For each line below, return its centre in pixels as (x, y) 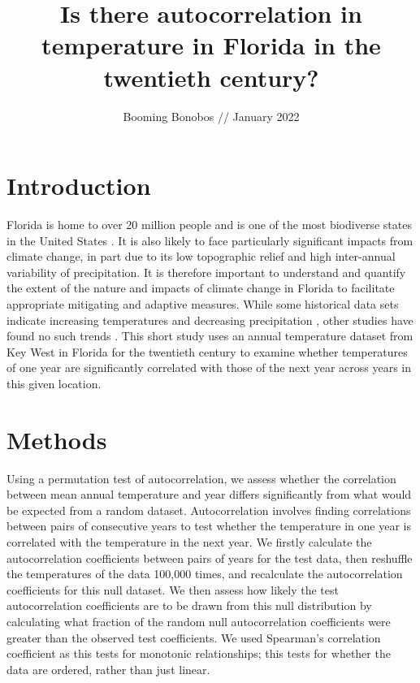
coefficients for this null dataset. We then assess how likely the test (173, 589)
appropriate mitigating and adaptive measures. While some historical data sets (203, 304)
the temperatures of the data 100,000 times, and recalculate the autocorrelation (205, 574)
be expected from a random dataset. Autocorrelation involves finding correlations (209, 510)
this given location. (54, 383)
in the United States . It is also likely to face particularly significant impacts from (210, 240)
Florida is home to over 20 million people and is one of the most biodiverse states (209, 225)
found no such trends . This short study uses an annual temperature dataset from (210, 336)
